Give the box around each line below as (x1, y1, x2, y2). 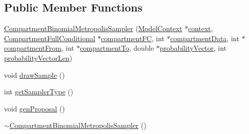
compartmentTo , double (80, 43, 154, 53)
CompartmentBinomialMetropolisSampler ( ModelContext (4, 23, 182, 34)
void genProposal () (4, 103, 65, 113)
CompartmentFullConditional (4, 33, 95, 43)
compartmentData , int (170, 33, 239, 43)
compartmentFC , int (101, 33, 165, 43)
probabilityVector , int (160, 43, 227, 53)
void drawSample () (4, 69, 65, 80)
